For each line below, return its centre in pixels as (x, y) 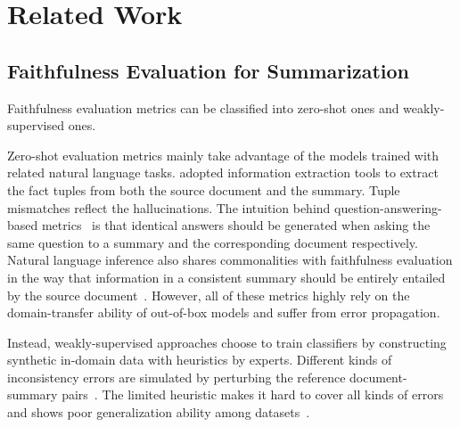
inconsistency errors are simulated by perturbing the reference (177, 377)
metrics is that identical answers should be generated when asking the (236, 225)
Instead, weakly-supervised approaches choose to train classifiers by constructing (227, 342)
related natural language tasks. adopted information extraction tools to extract (223, 172)
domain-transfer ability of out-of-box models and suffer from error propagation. (224, 312)
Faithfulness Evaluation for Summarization (208, 70)
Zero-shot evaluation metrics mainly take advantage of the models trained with (223, 155)
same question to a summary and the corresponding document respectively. (213, 242)
